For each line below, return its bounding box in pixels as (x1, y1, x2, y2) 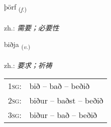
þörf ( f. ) (4, 1, 27, 13)
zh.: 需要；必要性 (4, 22, 59, 32)
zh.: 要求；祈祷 (4, 60, 52, 70)
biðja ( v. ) (4, 39, 30, 51)
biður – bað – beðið (29, 108, 97, 120)
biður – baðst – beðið (29, 94, 104, 106)
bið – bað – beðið (29, 79, 90, 91)
